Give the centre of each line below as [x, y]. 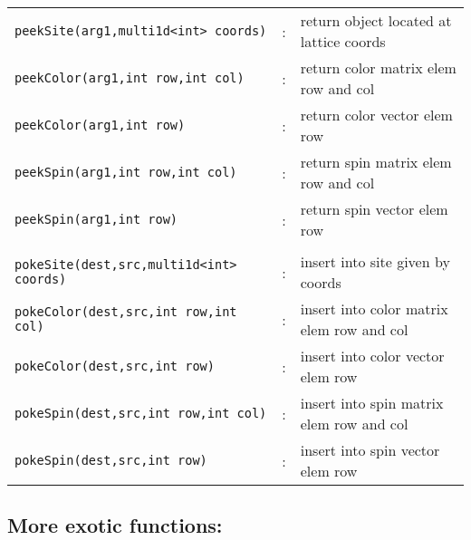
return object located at [376, 20]
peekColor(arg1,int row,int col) [130, 78]
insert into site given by [375, 261]
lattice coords [343, 41]
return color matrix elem [378, 67]
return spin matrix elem [376, 162]
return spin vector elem [374, 209]
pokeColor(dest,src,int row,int [126, 312]
